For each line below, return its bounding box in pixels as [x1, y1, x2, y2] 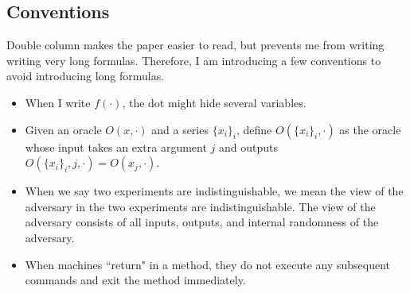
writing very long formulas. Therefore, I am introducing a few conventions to [6, 52, 381, 68]
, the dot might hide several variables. [122, 94, 307, 110]
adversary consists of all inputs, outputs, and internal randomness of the [25, 214, 379, 230]
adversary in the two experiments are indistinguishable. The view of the [25, 198, 376, 214]
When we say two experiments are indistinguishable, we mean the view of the [25, 183, 404, 199]
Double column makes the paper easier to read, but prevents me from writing [6, 37, 385, 53]
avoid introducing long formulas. [6, 67, 165, 84]
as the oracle [339, 121, 401, 137]
